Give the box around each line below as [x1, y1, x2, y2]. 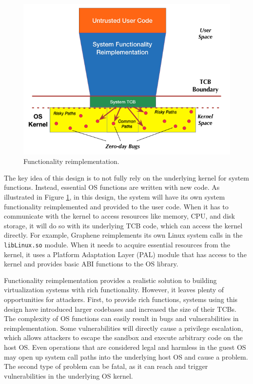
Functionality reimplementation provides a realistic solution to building [4, 275, 217, 285]
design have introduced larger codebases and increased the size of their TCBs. [4, 303, 236, 314]
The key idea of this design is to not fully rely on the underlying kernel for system [4, 172, 249, 182]
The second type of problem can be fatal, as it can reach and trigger [4, 361, 208, 371]
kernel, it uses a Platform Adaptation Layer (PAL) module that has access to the [4, 249, 247, 259]
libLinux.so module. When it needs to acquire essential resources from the [4, 240, 230, 250]
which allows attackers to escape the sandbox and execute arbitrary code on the [4, 332, 243, 343]
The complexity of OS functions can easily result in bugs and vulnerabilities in [4, 313, 239, 323]
